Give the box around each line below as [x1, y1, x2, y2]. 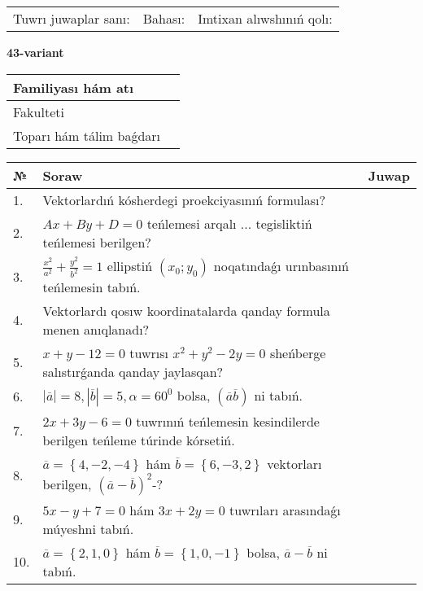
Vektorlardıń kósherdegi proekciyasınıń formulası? [42, 190, 326, 209]
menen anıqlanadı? [42, 319, 150, 339]
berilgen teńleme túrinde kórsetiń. [42, 430, 235, 449]
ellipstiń [107, 256, 153, 275]
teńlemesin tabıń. [42, 277, 141, 296]
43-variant [7, 44, 64, 60]
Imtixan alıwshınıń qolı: [198, 9, 333, 28]
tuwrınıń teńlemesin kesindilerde [136, 411, 320, 431]
